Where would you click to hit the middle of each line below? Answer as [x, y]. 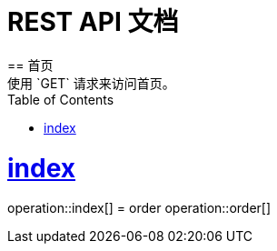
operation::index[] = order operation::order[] [139, 208]
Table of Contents [61, 99]
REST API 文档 [93, 22]
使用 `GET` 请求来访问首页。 [91, 83]
